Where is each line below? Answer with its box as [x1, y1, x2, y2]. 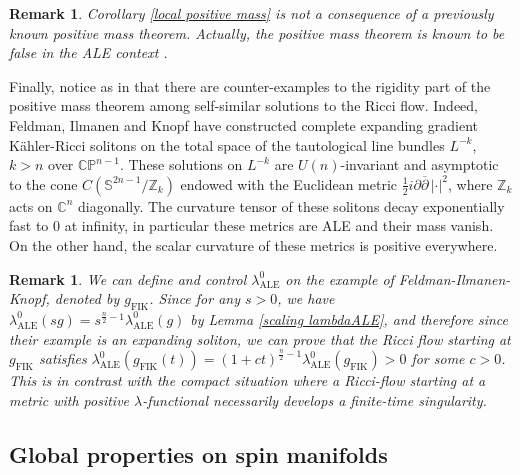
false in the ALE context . [9, 42, 168, 63]
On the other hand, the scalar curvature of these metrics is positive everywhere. [9, 234, 498, 255]
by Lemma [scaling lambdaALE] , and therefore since [190, 308, 508, 329]
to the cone [9, 173, 78, 194]
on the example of [285, 268, 394, 289]
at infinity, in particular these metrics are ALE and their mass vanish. [64, 215, 494, 236]
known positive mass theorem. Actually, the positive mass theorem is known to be [9, 22, 505, 43]
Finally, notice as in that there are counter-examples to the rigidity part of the [9, 75, 491, 96]
